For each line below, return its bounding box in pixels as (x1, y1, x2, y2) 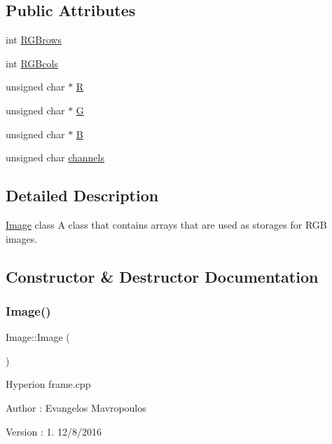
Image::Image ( (6, 330, 70, 344)
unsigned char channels (6, 150, 104, 165)
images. (6, 231, 38, 245)
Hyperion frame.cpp (6, 377, 91, 391)
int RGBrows (6, 32, 62, 47)
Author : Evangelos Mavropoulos (6, 400, 146, 415)
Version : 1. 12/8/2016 (6, 424, 102, 438)
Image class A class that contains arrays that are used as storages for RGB (6, 217, 327, 231)
